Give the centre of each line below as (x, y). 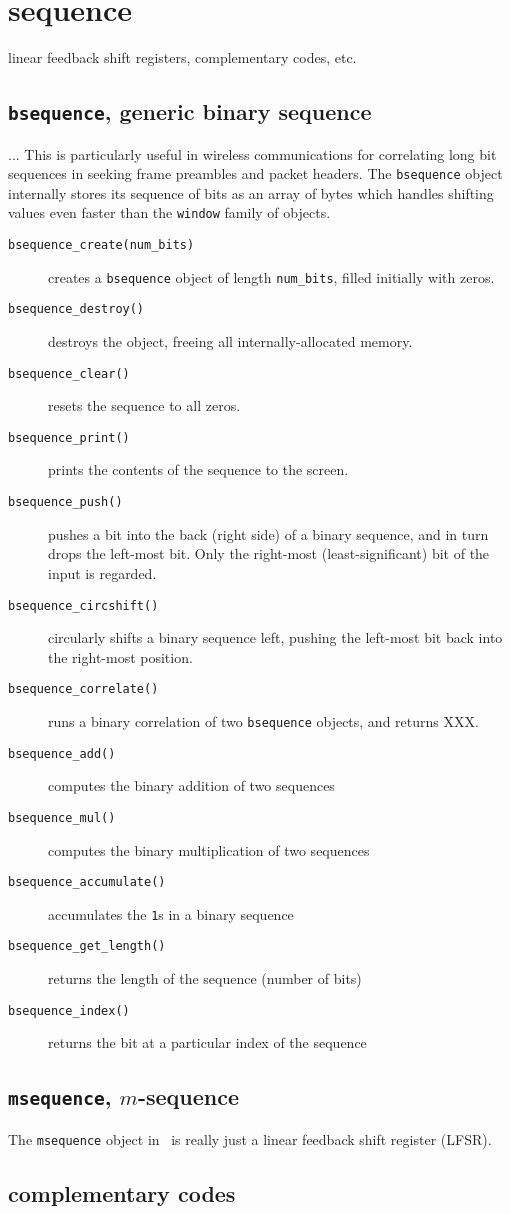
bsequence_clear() (69, 373)
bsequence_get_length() (87, 946)
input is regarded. (102, 572)
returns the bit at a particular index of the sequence (207, 1042)
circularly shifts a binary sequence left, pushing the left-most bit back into (275, 637)
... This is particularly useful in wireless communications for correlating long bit (252, 153)
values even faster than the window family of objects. (169, 212)
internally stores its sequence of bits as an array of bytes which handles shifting (251, 192)
